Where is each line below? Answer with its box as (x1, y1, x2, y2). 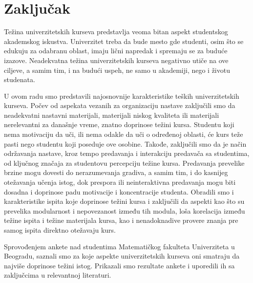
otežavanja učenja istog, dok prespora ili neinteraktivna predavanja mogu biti (4, 177, 236, 187)
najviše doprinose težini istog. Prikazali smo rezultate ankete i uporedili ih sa (4, 260, 235, 270)
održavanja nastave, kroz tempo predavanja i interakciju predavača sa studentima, (4, 148, 250, 158)
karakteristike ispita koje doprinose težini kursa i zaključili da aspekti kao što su (4, 196, 245, 206)
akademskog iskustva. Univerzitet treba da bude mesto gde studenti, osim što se (4, 36, 244, 46)
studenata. (4, 74, 35, 85)
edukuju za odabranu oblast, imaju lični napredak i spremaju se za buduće (4, 45, 228, 56)
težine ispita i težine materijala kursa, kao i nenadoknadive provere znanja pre (4, 215, 238, 225)
